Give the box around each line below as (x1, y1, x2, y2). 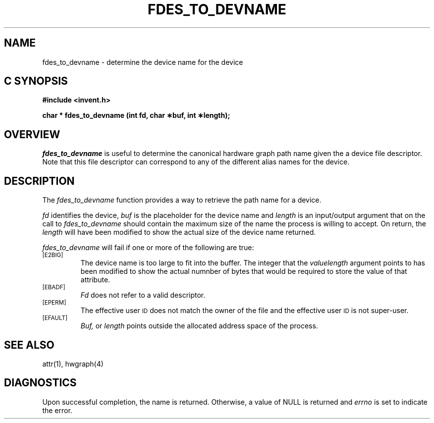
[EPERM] (42, 299, 66, 307)
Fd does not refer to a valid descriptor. (80, 291, 206, 300)
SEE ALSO (4, 338, 54, 351)
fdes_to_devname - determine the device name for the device (42, 57, 243, 66)
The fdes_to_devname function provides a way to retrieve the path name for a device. (42, 196, 322, 205)
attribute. (80, 275, 110, 284)
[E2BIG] (42, 252, 63, 259)
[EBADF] (42, 284, 65, 291)
